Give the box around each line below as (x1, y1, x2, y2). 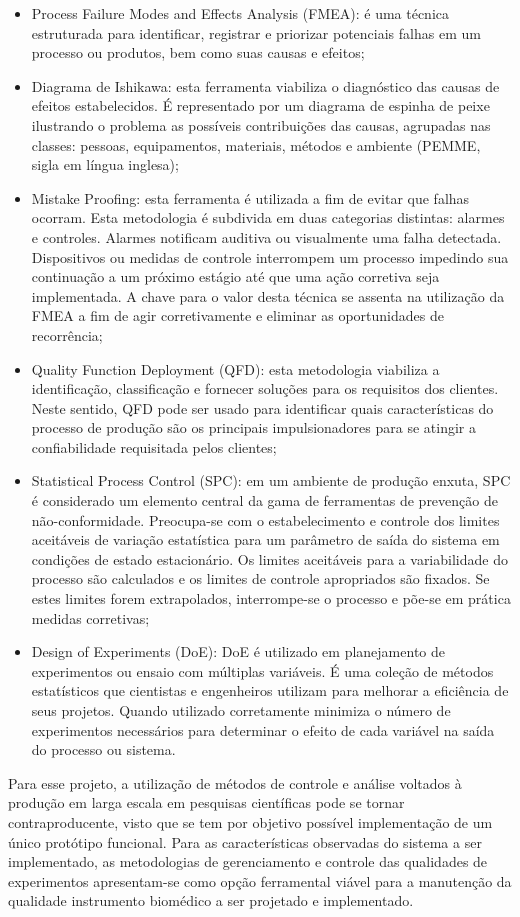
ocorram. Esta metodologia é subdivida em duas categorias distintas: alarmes (31, 207, 505, 228)
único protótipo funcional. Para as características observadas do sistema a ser (8, 831, 482, 852)
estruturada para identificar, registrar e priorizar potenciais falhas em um (31, 22, 481, 43)
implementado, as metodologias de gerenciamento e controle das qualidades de (8, 851, 488, 872)
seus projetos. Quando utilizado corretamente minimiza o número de (31, 700, 451, 720)
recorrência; (31, 324, 103, 345)
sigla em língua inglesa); (31, 154, 179, 175)
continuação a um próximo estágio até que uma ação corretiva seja (31, 266, 440, 287)
